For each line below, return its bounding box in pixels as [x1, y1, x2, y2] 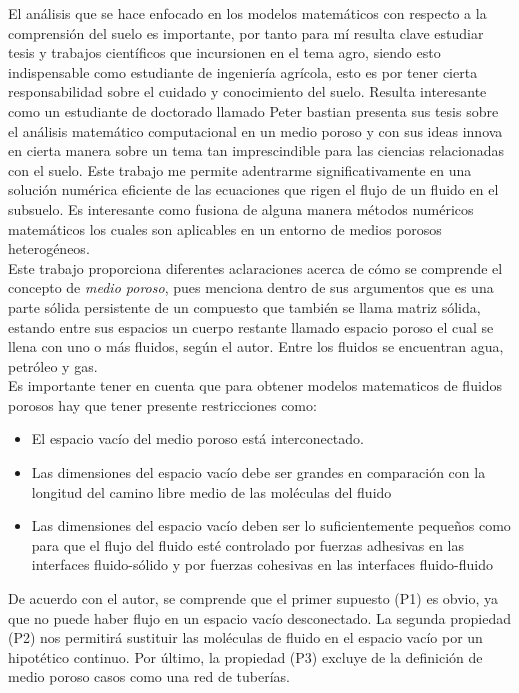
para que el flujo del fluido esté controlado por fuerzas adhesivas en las [31, 534, 465, 555]
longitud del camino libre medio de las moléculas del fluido [31, 481, 392, 502]
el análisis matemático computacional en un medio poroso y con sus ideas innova [8, 120, 503, 141]
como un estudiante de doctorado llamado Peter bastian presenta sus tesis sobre [8, 100, 499, 121]
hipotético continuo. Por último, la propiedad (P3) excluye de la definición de [8, 646, 483, 667]
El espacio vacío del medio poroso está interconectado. [31, 428, 364, 449]
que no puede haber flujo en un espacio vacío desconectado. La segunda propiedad [8, 607, 511, 628]
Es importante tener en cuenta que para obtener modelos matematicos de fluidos [8, 375, 503, 396]
